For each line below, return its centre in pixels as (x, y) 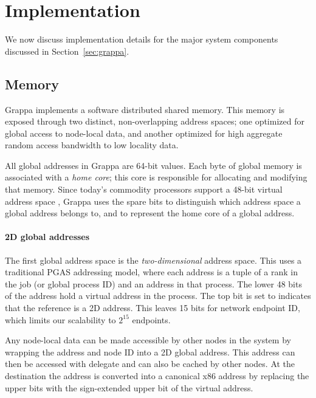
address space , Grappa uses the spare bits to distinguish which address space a (153, 201)
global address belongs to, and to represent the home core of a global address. (150, 213)
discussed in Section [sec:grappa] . (67, 51)
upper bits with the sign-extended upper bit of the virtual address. (129, 387)
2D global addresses (47, 237)
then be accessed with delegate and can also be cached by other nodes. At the (150, 364)
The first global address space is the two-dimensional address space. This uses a (153, 260)
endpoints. (151, 319)
